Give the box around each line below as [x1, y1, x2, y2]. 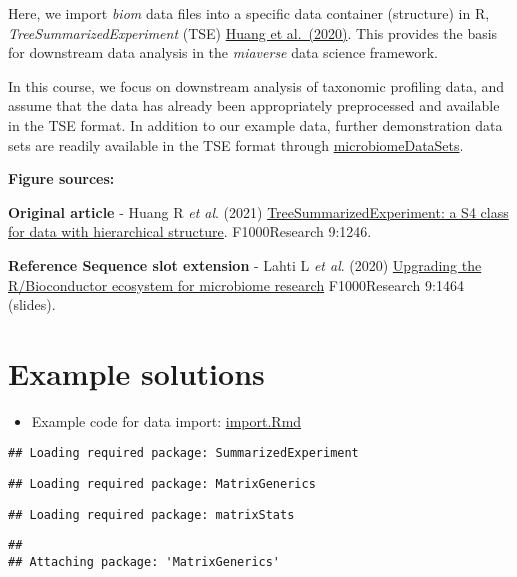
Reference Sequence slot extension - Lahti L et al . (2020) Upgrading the [8, 254, 482, 275]
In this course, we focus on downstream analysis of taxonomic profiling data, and [8, 75, 505, 96]
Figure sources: [8, 168, 115, 189]
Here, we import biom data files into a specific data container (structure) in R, [8, 3, 490, 23]
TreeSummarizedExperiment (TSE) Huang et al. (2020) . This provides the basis [8, 22, 498, 43]
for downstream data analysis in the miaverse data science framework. [8, 42, 438, 63]
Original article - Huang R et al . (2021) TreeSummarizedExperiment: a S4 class [8, 201, 509, 222]
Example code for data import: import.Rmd [31, 410, 302, 431]
